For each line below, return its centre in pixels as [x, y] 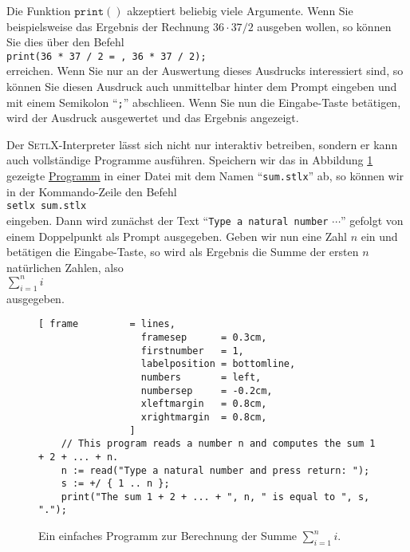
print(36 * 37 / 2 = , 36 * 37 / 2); [106, 56]
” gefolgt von [372, 220]
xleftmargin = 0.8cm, [204, 404]
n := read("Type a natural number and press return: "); [215, 470]
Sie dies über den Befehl [65, 42]
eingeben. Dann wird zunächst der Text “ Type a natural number [168, 220]
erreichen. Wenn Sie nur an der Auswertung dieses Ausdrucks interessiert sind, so [205, 71]
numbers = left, [201, 377]
